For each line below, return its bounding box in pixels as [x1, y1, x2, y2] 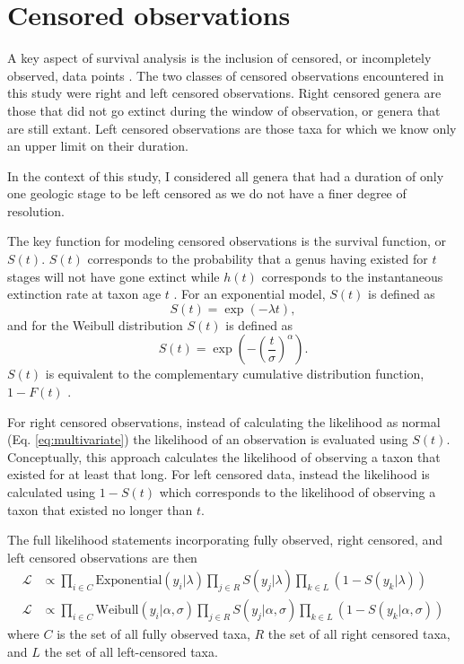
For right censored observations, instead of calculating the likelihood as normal [7, 412, 441, 431]
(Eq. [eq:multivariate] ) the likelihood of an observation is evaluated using [7, 430, 408, 449]
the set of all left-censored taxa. [44, 642, 218, 661]
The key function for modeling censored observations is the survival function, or [7, 232, 447, 250]
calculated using [7, 483, 96, 501]
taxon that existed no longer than [7, 500, 193, 519]
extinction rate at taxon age [7, 284, 162, 303]
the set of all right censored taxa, [267, 625, 451, 643]
